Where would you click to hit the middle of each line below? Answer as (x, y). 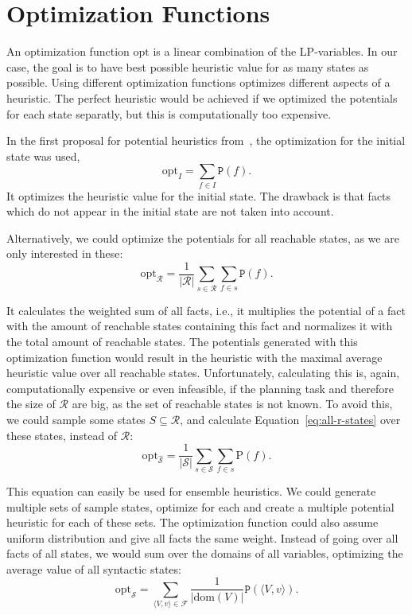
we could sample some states (76, 419)
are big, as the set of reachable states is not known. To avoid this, (232, 404)
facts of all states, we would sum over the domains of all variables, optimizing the (205, 553)
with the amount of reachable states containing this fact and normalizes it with (200, 326)
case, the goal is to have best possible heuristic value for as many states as (188, 66)
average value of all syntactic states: (94, 568)
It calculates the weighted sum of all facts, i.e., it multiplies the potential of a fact (206, 310)
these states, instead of (62, 435)
